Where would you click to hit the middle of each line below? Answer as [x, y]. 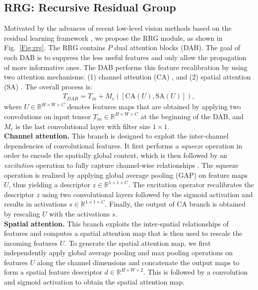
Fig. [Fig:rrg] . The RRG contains [55, 47]
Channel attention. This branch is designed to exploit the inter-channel [116, 136]
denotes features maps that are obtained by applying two [154, 107]
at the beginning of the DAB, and [192, 116]
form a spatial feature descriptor [53, 272]
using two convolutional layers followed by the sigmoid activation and [147, 194]
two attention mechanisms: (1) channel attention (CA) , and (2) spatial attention [128, 77]
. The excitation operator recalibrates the [191, 184]
